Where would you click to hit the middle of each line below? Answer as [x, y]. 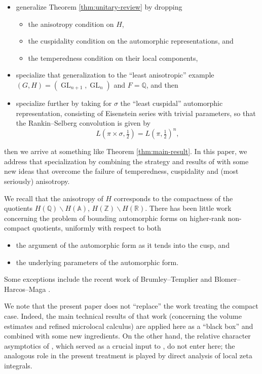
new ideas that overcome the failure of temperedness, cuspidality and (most [121, 171]
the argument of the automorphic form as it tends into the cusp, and [123, 245]
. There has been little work [188, 208]
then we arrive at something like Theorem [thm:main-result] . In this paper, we [126, 151]
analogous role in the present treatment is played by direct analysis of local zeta [128, 356]
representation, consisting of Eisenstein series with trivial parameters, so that [136, 113]
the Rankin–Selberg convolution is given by [83, 123]
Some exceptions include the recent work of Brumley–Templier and [108, 279]
